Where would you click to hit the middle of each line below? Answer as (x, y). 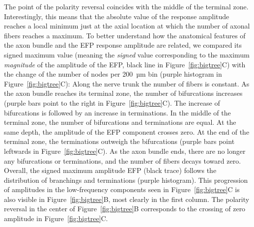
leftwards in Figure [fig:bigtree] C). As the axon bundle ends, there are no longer (125, 151)
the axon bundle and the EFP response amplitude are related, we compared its (123, 45)
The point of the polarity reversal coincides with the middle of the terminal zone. (126, 6)
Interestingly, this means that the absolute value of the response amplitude (117, 16)
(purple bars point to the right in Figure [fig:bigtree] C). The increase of (112, 102)
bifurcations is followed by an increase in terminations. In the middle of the (117, 112)
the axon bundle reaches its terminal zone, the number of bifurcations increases (123, 93)
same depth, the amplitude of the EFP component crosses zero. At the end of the (127, 131)
